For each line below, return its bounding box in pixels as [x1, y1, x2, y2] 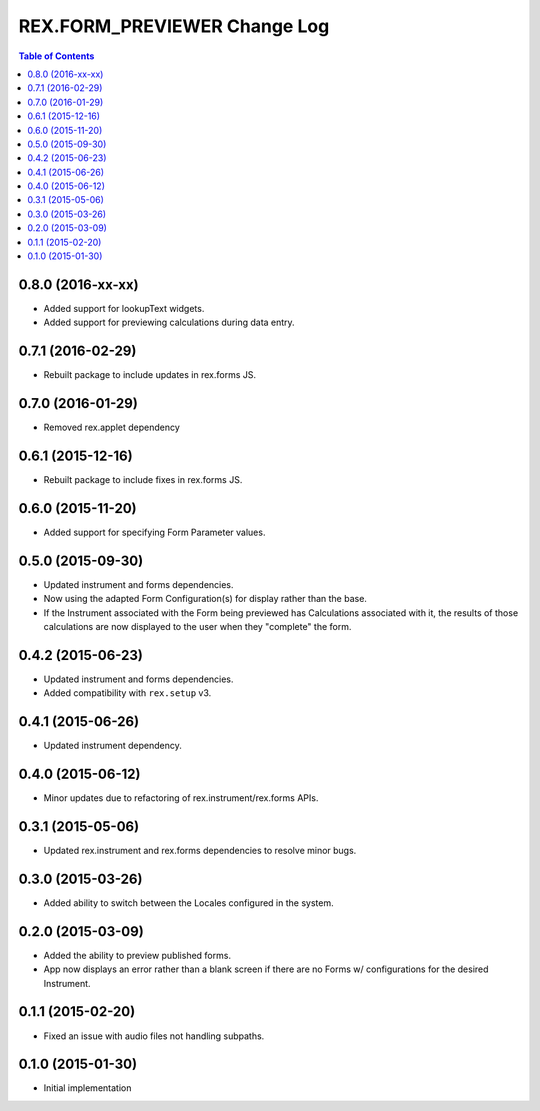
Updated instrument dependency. [43, 740, 182, 752]
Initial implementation [43, 1082, 132, 1094]
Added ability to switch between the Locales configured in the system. [43, 896, 334, 909]
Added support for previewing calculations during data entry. [43, 316, 295, 329]
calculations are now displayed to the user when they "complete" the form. [43, 621, 352, 633]
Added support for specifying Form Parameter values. [43, 526, 266, 538]
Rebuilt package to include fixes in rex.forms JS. [43, 474, 243, 486]
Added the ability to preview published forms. [43, 949, 232, 961]
